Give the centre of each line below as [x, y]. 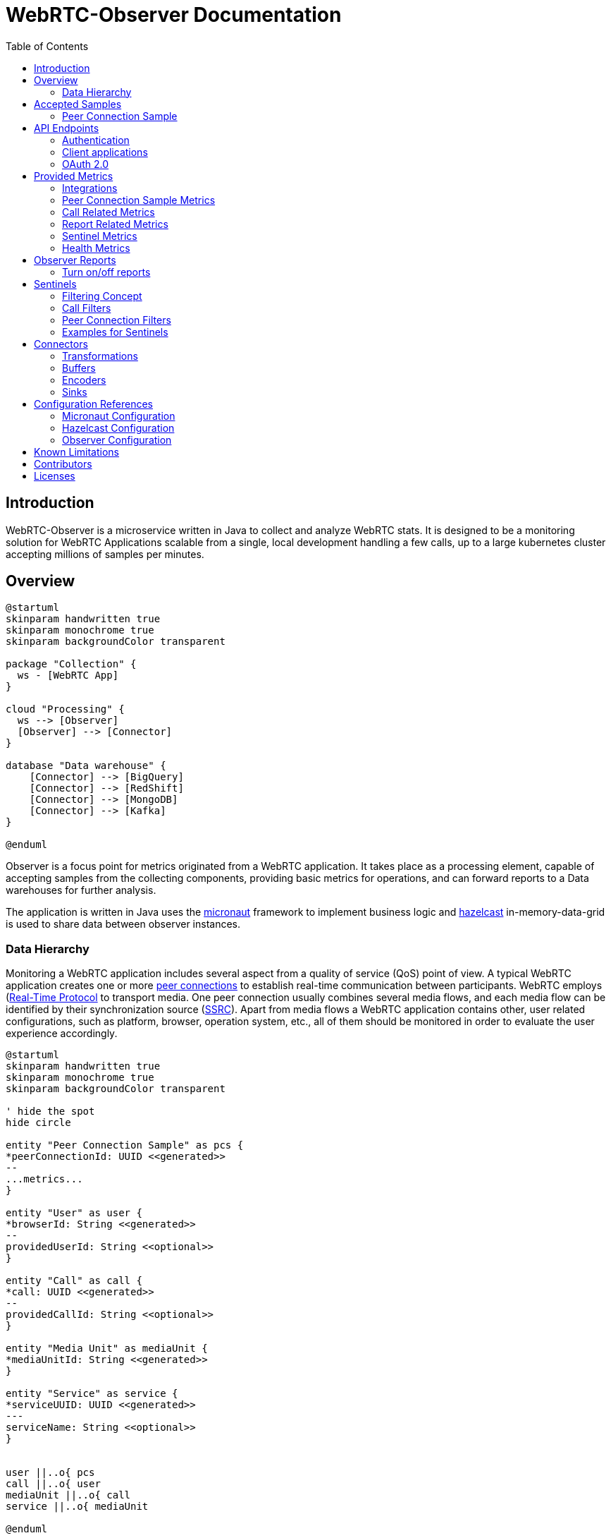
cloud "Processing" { [65, 709]
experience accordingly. [62, 1034]
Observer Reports [75, 260]
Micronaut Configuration [119, 416]
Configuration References [93, 404]
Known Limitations [76, 452]
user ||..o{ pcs [50, 1473]
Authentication [96, 140]
